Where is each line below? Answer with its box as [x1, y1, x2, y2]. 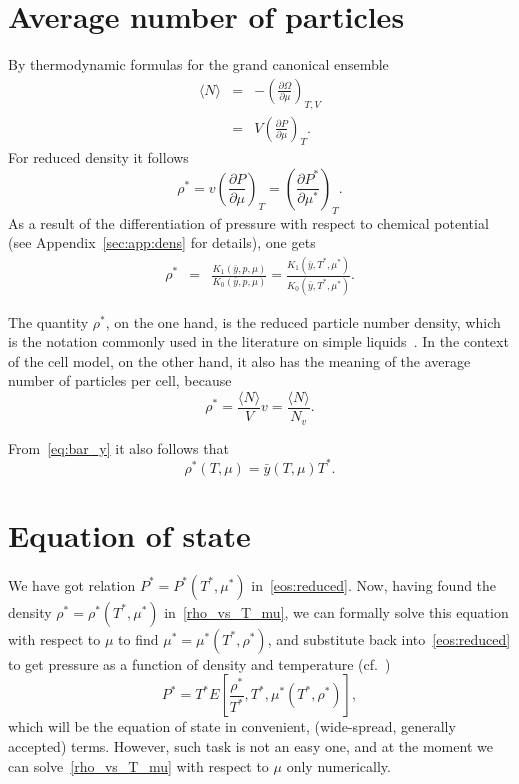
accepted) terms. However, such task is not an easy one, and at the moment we [8, 735, 493, 756]
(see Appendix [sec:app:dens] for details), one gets [8, 232, 316, 253]
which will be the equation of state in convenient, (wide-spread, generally [8, 716, 456, 737]
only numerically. [286, 755, 391, 776]
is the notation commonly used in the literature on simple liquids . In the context [8, 331, 509, 352]
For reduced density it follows [8, 147, 189, 168]
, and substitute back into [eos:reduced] [267, 628, 511, 649]
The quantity [8, 311, 89, 332]
